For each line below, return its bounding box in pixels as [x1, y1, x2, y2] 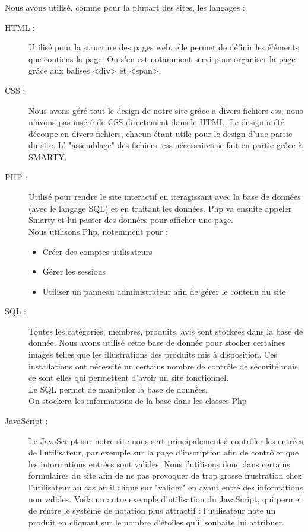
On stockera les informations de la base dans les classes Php [28, 394, 247, 407]
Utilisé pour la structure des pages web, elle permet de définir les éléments [28, 41, 299, 53]
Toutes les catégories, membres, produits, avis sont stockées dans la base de [28, 324, 303, 337]
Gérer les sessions [42, 265, 106, 278]
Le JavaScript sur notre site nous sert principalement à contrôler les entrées [28, 434, 303, 447]
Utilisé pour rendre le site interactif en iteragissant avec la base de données [28, 190, 301, 203]
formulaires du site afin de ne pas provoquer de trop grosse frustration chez [28, 469, 302, 482]
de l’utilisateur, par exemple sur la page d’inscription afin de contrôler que [28, 446, 299, 458]
